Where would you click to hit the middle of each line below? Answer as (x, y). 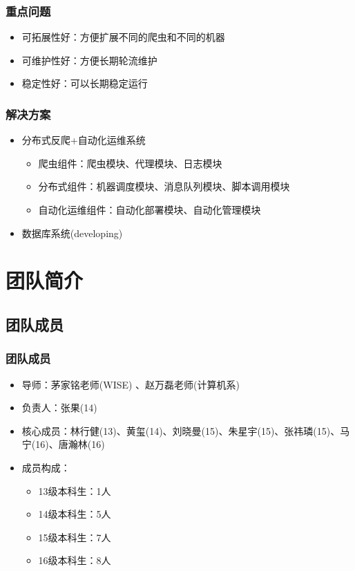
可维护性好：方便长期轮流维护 (89, 60)
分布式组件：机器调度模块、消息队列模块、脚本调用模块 (164, 186)
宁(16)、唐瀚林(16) (63, 444)
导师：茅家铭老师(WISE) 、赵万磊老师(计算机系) (131, 384)
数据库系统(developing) (72, 233)
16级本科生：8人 (75, 560)
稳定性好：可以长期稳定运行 (85, 83)
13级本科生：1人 (75, 490)
